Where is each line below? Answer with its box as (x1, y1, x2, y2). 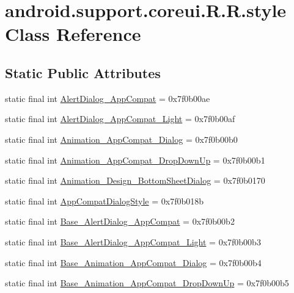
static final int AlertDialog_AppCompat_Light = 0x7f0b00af (5, 112, 235, 125)
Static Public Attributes (5, 63, 161, 82)
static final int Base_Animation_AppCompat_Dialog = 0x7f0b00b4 (5, 256, 262, 269)
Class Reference (5, 21, 141, 46)
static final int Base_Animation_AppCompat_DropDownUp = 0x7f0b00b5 (5, 277, 289, 289)
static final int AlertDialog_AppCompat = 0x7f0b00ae (5, 92, 210, 104)
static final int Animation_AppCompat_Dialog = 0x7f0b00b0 (5, 132, 238, 145)
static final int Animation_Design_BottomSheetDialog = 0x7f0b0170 (5, 174, 265, 187)
